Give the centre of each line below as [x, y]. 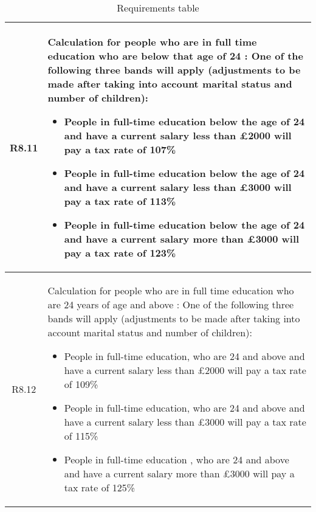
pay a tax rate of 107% [120, 149]
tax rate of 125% [100, 487]
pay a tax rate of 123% [120, 253]
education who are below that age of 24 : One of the [176, 56]
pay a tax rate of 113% [120, 201]
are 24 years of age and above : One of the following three [171, 304]
